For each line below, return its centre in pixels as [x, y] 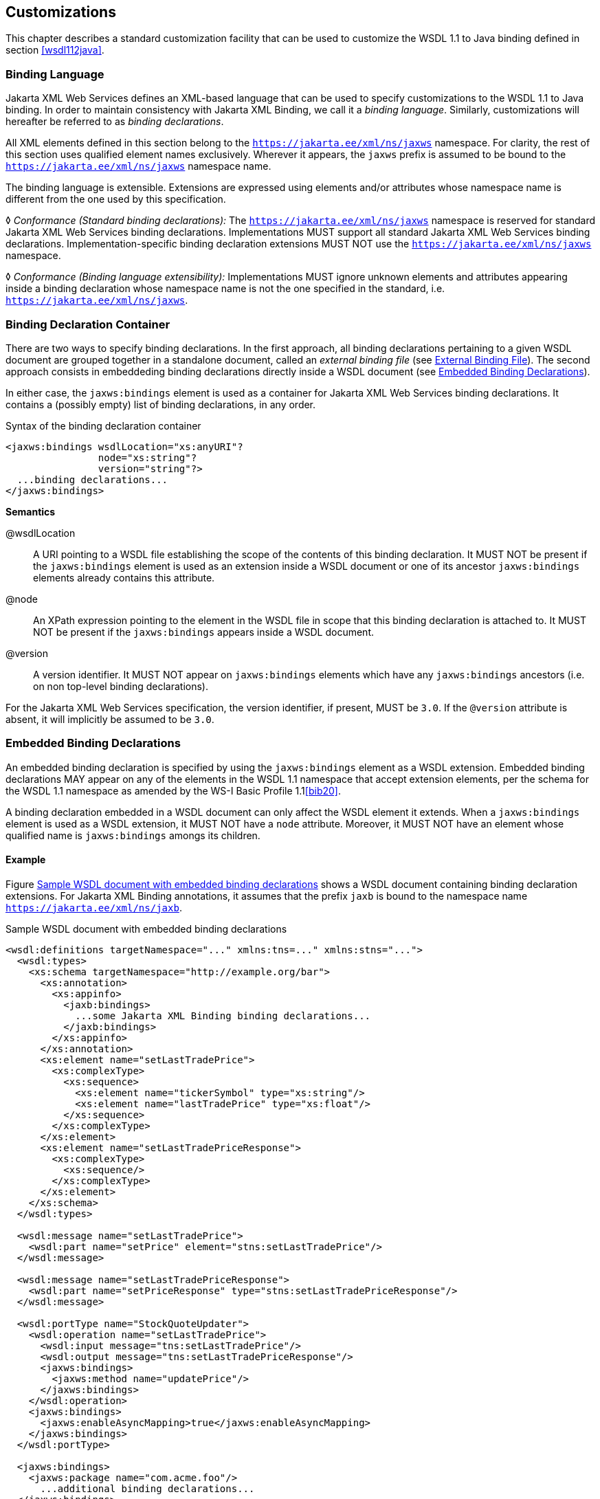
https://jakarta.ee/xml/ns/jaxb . [94, 907]
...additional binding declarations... [147, 1488]
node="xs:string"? [147, 457]
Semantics [31, 511]
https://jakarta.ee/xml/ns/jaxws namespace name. [138, 166]
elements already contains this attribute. [124, 577]
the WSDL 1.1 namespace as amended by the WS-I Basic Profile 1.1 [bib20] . [173, 790]
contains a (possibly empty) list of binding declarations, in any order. [161, 404]
